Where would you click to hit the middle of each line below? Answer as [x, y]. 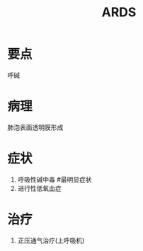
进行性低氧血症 [39, 188]
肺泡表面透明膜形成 [35, 127]
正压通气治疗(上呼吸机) [51, 240]
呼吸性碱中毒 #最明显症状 [55, 179]
